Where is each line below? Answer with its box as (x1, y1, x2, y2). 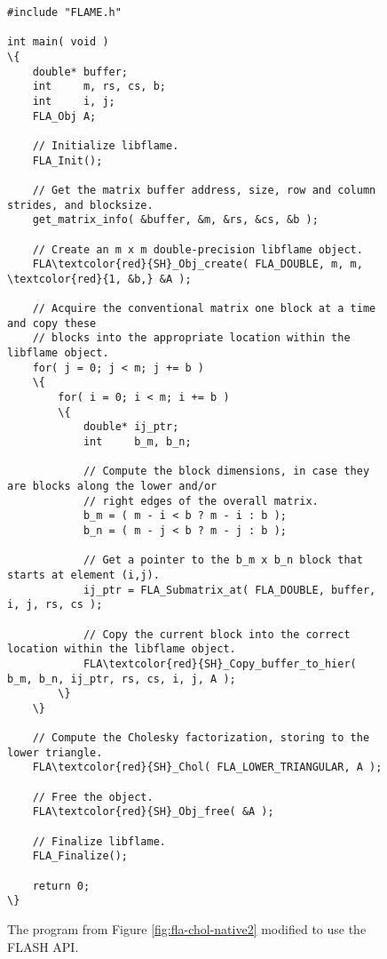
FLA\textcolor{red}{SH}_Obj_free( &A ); (32, 805, 274, 819)
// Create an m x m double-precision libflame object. (32, 243, 363, 256)
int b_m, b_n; (83, 436, 192, 449)
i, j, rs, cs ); (7, 598, 103, 611)
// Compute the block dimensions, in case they (83, 465, 370, 478)
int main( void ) (7, 36, 109, 49)
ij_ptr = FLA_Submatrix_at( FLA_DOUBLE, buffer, (83, 583, 376, 596)
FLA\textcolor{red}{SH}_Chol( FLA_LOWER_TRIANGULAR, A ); (32, 761, 383, 774)
